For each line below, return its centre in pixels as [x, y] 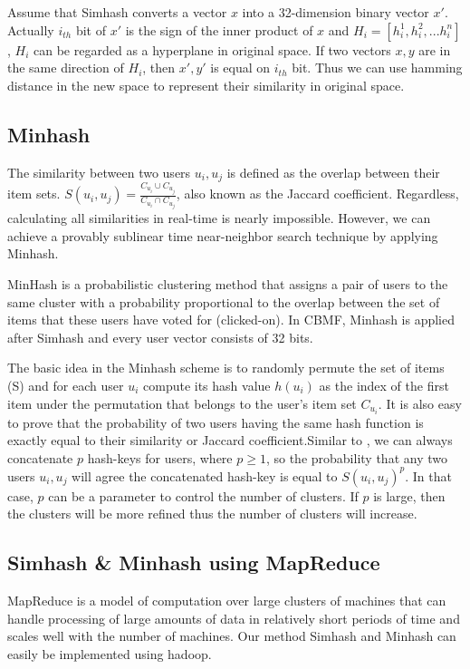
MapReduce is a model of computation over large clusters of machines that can [227, 601]
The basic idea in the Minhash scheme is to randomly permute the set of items [226, 368]
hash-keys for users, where [160, 457]
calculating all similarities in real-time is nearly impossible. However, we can [219, 218]
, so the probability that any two [356, 457]
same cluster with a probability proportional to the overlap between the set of [224, 301]
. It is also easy [420, 403]
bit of [91, 29]
